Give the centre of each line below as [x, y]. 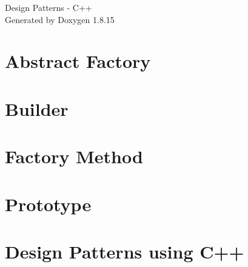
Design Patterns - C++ [49, 7]
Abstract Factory [78, 61]
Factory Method [74, 156]
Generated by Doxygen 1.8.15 [60, 19]
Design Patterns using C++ [125, 251]
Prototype [48, 204]
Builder [37, 108]
